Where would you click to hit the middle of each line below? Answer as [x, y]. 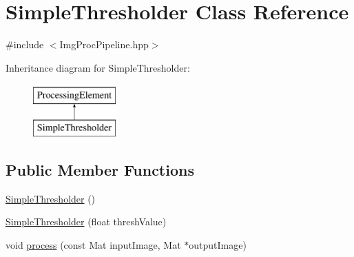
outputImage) [218, 244]
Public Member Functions [100, 169]
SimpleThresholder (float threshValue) [86, 222]
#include [25, 44]
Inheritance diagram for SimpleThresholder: [98, 67]
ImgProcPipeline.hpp [104, 44]
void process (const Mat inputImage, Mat [93, 244]
